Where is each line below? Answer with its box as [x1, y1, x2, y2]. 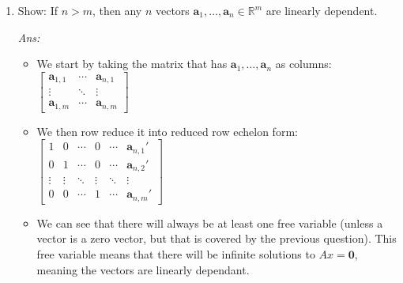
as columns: [275, 55, 332, 72]
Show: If [17, 2, 58, 18]
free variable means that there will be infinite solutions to [36, 246, 315, 262]
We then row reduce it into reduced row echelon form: [36, 123, 298, 139]
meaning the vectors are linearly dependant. [36, 261, 250, 277]
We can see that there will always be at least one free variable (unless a [36, 214, 383, 231]
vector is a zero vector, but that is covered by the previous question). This [36, 230, 397, 247]
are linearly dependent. [266, 2, 378, 18]
